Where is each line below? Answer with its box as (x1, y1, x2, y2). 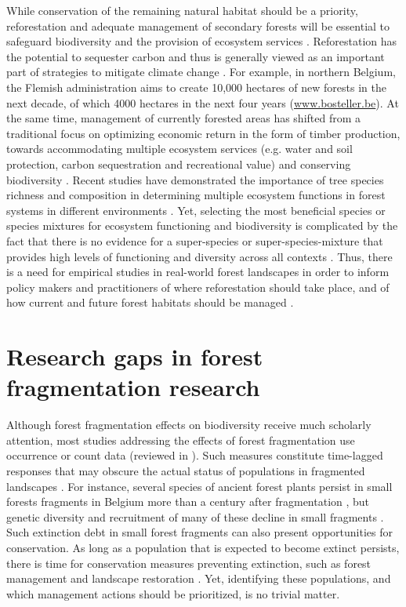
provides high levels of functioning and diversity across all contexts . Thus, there (6, 248, 393, 264)
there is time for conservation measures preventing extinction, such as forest (6, 554, 372, 571)
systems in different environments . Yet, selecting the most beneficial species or (6, 202, 386, 218)
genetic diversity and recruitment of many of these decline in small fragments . (6, 508, 384, 525)
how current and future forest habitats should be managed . (6, 294, 294, 311)
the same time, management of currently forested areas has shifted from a (6, 110, 361, 126)
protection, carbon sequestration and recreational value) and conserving (6, 155, 351, 172)
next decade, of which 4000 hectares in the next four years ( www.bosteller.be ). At (6, 94, 399, 111)
